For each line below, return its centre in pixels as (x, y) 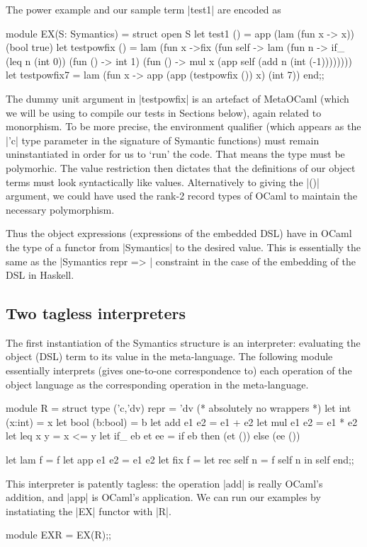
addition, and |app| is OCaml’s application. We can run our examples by (163, 497)
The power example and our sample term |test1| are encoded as (143, 9)
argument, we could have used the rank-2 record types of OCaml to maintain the (182, 196)
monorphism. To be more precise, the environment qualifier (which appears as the (183, 126)
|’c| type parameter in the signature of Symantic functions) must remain (163, 140)
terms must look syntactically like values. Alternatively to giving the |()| (163, 182)
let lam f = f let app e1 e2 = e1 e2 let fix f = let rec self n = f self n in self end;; (180, 460)
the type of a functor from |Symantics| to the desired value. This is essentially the (183, 247)
